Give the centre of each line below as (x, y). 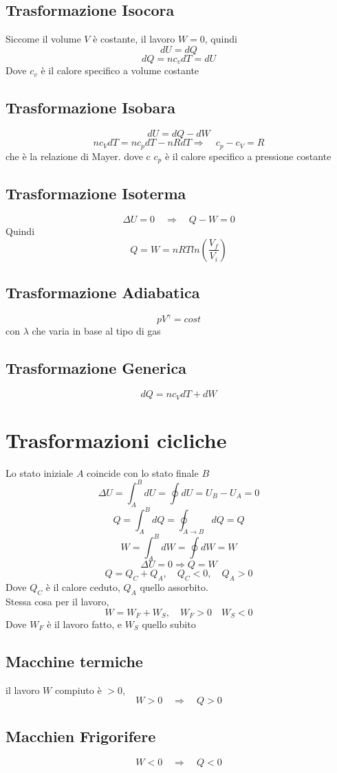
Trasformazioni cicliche (116, 439)
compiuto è (78, 690)
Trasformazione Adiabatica (103, 292)
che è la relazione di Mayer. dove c (78, 156)
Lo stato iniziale (40, 472)
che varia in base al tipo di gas (96, 331)
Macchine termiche (74, 661)
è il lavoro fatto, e (85, 624)
